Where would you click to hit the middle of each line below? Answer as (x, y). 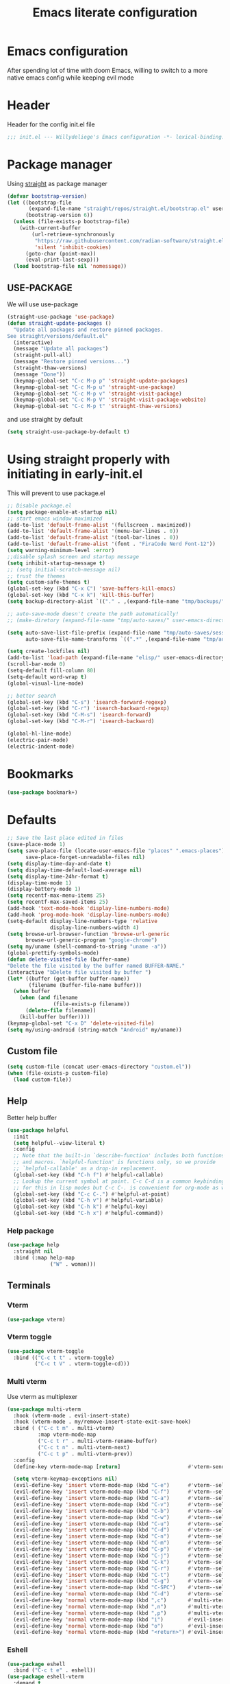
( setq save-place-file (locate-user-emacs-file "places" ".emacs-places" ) (116, 851)
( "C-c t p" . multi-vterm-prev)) (85, 1454)
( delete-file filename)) (61, 1011)
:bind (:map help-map (44, 1258)
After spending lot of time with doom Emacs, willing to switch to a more (107, 70)
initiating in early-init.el (75, 474)
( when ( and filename (49, 998)
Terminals (29, 1286)
